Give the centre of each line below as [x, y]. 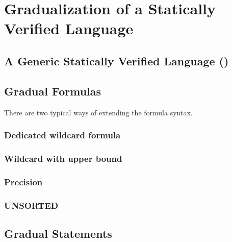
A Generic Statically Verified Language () [117, 60]
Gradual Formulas [53, 91]
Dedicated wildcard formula [62, 135]
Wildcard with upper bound [63, 158]
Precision [23, 181]
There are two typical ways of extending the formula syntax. [98, 112]
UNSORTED [31, 205]
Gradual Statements [58, 233]
